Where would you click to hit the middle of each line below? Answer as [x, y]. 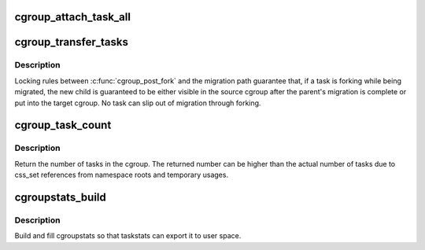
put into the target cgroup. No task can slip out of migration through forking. [138, 103]
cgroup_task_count [63, 125]
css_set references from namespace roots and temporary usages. [121, 175]
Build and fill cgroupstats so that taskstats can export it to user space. [128, 236]
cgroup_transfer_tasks [72, 42]
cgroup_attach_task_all [73, 17]
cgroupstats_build [60, 197]
